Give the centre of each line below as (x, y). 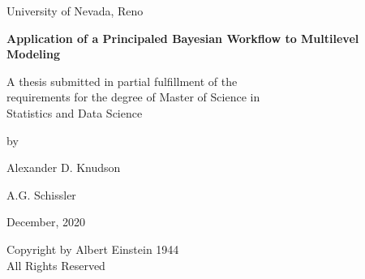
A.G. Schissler (41, 194)
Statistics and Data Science (75, 112)
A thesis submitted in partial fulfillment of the (122, 81)
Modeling (34, 54)
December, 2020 (46, 222)
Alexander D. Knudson (64, 167)
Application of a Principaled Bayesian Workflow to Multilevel (183, 38)
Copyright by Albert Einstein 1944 (93, 249)
